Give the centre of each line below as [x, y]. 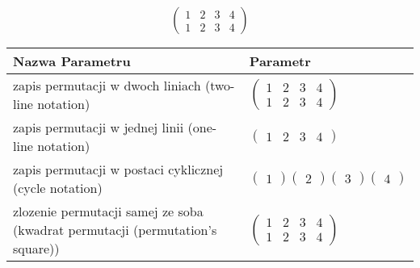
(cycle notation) [58, 188]
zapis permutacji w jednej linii [99, 128]
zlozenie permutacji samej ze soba [108, 211]
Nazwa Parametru [72, 61]
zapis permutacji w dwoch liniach [107, 86]
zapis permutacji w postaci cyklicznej [118, 170]
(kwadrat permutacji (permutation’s [115, 230]
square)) [36, 249]
